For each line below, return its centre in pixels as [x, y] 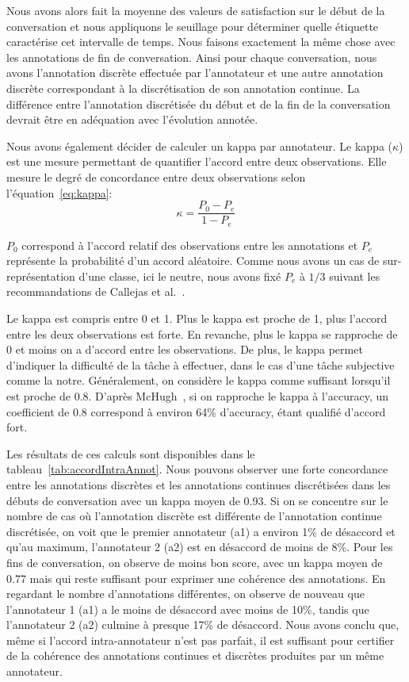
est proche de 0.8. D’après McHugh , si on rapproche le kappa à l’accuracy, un [198, 395]
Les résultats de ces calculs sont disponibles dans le [131, 453]
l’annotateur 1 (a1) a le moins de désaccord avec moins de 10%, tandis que [188, 609]
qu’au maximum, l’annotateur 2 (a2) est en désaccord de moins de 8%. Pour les [200, 547]
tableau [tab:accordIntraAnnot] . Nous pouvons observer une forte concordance [197, 469]
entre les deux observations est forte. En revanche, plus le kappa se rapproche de [202, 333]
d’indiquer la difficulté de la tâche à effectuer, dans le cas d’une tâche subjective [201, 364]
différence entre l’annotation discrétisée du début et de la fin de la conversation [199, 103]
